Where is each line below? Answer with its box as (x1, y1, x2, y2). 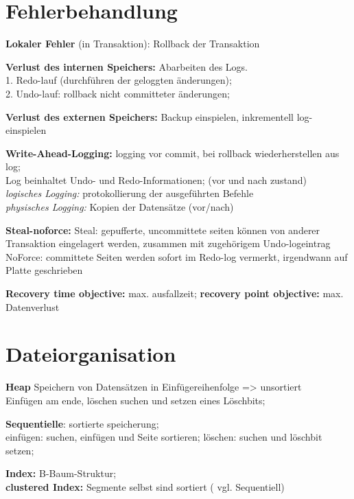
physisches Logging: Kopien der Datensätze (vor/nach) (5, 200, 234, 214)
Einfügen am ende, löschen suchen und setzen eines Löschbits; (5, 393, 265, 407)
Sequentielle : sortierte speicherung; (5, 416, 159, 430)
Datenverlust (5, 299, 60, 314)
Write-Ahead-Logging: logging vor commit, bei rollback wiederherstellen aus (5, 146, 340, 160)
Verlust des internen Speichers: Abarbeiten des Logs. (5, 59, 248, 73)
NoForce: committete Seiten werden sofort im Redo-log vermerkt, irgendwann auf (5, 249, 348, 264)
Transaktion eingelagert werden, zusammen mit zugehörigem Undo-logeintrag (5, 236, 331, 251)
